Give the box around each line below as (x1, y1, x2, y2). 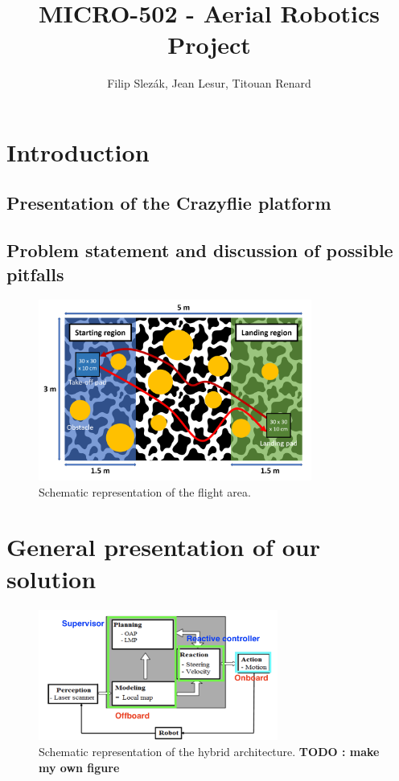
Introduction (6, 135, 150, 168)
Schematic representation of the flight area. (39, 483, 251, 500)
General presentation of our (6, 530, 320, 563)
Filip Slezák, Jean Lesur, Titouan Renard (107, 75, 311, 92)
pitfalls (6, 261, 64, 286)
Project (167, 28, 251, 61)
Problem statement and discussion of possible (6, 238, 393, 263)
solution (6, 562, 97, 595)
